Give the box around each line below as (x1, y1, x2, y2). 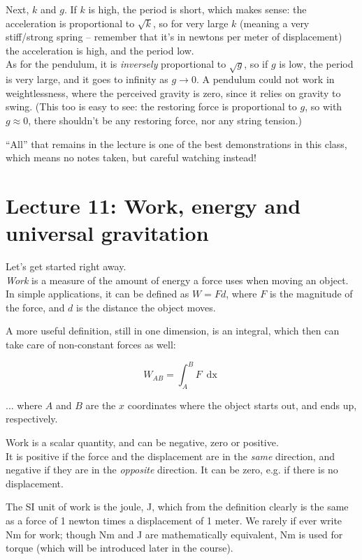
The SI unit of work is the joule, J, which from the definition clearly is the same (6, 499, 349, 514)
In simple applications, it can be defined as (6, 286, 189, 301)
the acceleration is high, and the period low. (6, 43, 194, 57)
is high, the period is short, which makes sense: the (88, 2, 307, 16)
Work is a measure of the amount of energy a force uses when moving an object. (6, 272, 349, 287)
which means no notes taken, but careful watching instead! (6, 150, 256, 165)
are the (85, 397, 116, 412)
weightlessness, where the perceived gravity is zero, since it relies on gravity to (6, 85, 341, 100)
